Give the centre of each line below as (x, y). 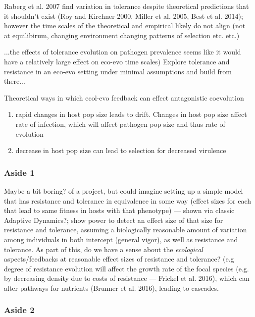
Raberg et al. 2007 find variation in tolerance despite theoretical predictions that (127, 6)
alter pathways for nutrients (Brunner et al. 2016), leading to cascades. (111, 288)
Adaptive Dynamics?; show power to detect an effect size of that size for (114, 220)
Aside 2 (19, 310)
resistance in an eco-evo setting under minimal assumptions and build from (118, 71)
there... (15, 81)
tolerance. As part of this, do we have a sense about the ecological (103, 249)
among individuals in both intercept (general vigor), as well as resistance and (121, 239)
